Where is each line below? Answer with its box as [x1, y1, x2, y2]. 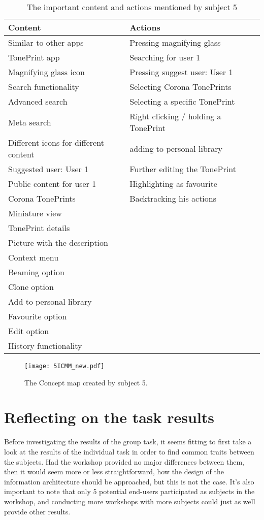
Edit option [8, 325, 49, 337]
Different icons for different [8, 137, 104, 148]
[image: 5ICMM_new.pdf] [24, 363, 105, 370]
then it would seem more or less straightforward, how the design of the [4, 466, 224, 477]
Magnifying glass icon [8, 66, 85, 78]
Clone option [8, 281, 54, 292]
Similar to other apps [8, 37, 84, 48]
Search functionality [8, 81, 79, 92]
